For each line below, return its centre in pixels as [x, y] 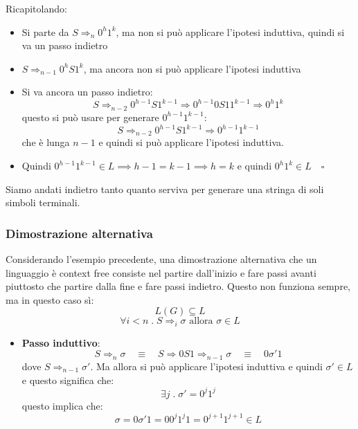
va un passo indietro [65, 45]
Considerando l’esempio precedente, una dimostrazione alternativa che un [161, 259]
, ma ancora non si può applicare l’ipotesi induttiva [192, 68]
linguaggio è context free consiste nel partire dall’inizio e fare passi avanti [161, 272]
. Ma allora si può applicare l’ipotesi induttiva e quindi [206, 366]
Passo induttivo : [61, 342]
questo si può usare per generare [90, 117]
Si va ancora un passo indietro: [87, 92]
